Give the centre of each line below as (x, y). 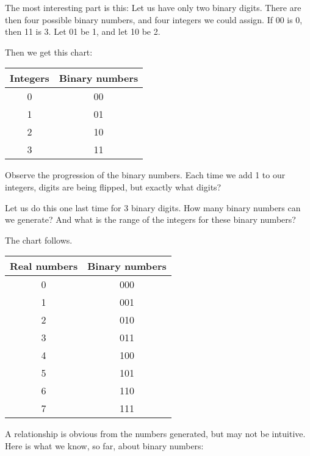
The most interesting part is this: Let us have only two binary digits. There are (153, 7)
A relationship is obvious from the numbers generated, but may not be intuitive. (155, 434)
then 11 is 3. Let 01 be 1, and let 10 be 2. (83, 31)
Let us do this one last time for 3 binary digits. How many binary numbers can (153, 207)
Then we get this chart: (49, 52)
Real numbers (44, 266)
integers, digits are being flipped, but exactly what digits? (113, 186)
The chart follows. (39, 240)
